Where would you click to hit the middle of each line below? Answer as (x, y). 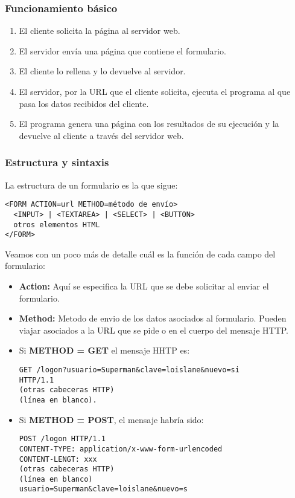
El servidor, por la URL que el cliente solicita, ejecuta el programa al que (155, 91)
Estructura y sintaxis (57, 162)
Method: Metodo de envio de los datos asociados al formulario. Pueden (153, 318)
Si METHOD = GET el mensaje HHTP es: (104, 350)
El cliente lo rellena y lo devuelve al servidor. (102, 71)
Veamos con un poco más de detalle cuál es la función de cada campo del (140, 254)
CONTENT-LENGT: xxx (58, 459)
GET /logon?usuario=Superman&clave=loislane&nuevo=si (129, 370)
